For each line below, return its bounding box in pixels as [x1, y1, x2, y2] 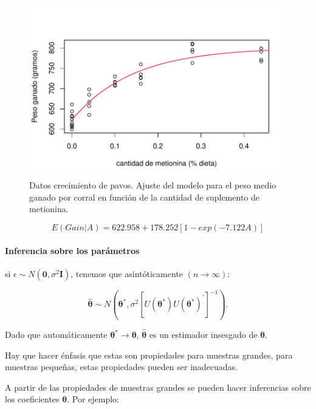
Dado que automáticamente [5, 328, 108, 341]
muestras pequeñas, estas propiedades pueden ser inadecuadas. [5, 360, 238, 373]
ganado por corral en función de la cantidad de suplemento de [29, 190, 259, 203]
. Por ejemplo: [67, 393, 119, 405]
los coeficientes [5, 393, 60, 405]
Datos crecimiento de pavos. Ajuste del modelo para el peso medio [29, 179, 276, 191]
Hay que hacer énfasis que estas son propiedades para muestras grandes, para [5, 348, 293, 361]
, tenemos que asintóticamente [70, 267, 183, 280]
